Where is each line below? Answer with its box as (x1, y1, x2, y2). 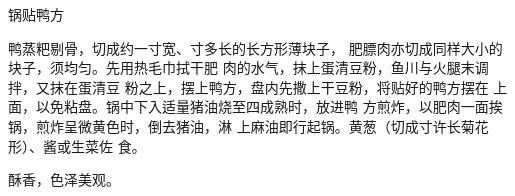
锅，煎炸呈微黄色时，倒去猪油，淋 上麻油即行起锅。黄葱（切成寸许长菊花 (8, 115, 489, 136)
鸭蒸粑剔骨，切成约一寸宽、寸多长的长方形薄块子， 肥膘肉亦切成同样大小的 (8, 37, 503, 58)
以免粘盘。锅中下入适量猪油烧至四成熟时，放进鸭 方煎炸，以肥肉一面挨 (35, 96, 503, 117)
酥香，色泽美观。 (8, 169, 120, 190)
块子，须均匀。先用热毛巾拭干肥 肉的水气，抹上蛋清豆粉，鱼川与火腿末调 (8, 57, 489, 78)
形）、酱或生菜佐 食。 (8, 135, 146, 156)
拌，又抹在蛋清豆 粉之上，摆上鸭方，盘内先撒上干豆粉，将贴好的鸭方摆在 (8, 76, 489, 97)
